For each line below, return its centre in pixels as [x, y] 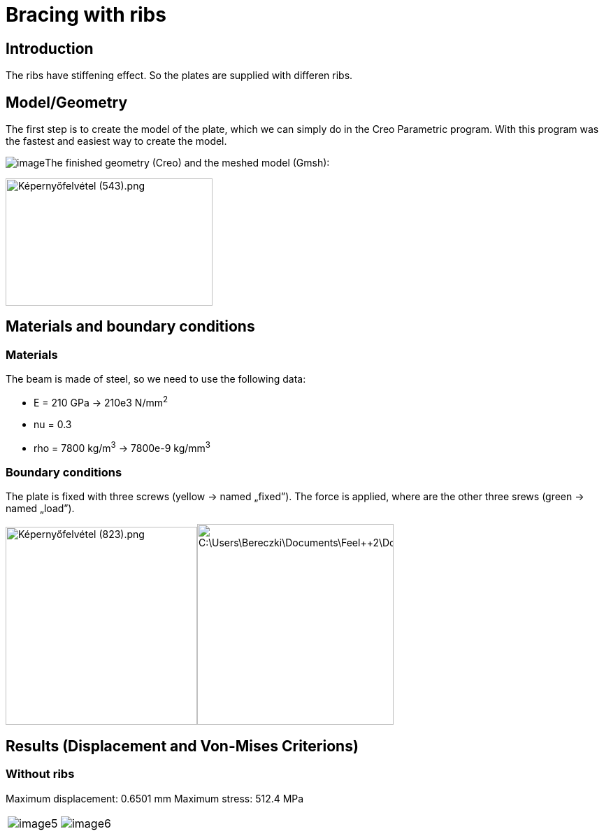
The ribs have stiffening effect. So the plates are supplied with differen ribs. [179, 76]
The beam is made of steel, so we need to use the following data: [156, 379]
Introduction [50, 48]
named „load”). [40, 509]
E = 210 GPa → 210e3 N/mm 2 [101, 402]
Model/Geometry [67, 102]
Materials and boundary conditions [130, 327]
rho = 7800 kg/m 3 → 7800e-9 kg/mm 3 [122, 447]
